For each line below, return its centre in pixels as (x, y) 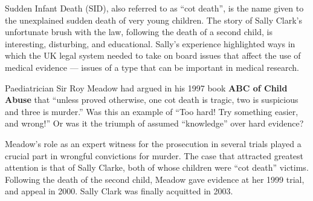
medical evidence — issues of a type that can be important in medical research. (152, 67)
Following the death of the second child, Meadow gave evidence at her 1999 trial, (155, 179)
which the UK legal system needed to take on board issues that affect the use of (153, 55)
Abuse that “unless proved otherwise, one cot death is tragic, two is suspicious (152, 100)
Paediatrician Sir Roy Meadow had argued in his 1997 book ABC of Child (146, 87)
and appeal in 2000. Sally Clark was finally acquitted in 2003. (119, 191)
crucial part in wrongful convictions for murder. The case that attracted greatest (154, 155)
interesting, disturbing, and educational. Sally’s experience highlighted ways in (150, 43)
